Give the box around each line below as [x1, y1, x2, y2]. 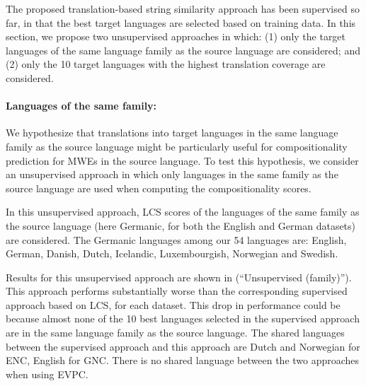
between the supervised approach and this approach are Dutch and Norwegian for [6, 339, 360, 353]
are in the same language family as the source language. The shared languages [6, 325, 345, 340]
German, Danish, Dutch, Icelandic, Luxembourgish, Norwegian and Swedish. [6, 246, 338, 261]
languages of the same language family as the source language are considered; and [6, 42, 360, 57]
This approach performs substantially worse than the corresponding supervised [6, 283, 348, 298]
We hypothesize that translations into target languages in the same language [6, 125, 338, 140]
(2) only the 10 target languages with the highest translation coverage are [6, 57, 326, 71]
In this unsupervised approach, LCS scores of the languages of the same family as [6, 204, 360, 219]
